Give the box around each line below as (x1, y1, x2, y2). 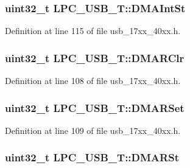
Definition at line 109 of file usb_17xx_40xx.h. (5, 124, 181, 136)
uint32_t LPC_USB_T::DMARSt (5, 150, 179, 165)
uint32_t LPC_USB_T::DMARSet (5, 100, 185, 115)
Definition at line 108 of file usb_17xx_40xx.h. (5, 74, 181, 87)
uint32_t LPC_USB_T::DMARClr (5, 50, 185, 65)
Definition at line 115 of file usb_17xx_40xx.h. (5, 24, 181, 37)
